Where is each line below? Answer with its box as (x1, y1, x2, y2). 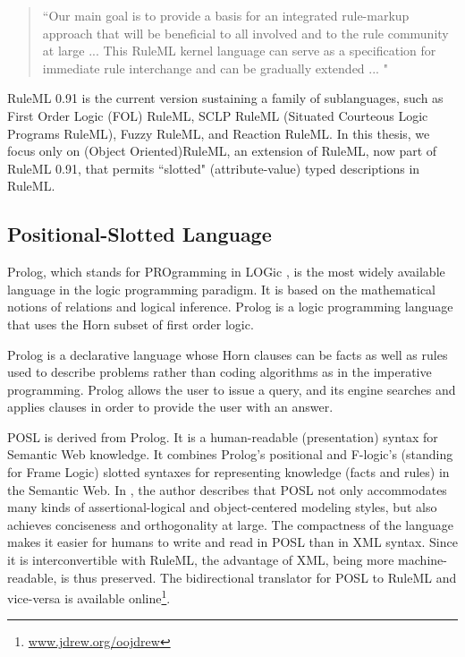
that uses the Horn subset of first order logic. (7, 314, 254, 333)
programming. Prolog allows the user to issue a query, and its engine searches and (7, 380, 456, 398)
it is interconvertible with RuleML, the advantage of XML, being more (7, 550, 394, 569)
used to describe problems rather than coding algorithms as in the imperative (7, 363, 432, 381)
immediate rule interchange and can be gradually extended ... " (42, 58, 388, 77)
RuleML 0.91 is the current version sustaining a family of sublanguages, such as (7, 89, 444, 107)
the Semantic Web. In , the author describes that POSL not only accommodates (7, 480, 447, 499)
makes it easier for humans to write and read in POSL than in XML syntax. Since (7, 533, 458, 551)
